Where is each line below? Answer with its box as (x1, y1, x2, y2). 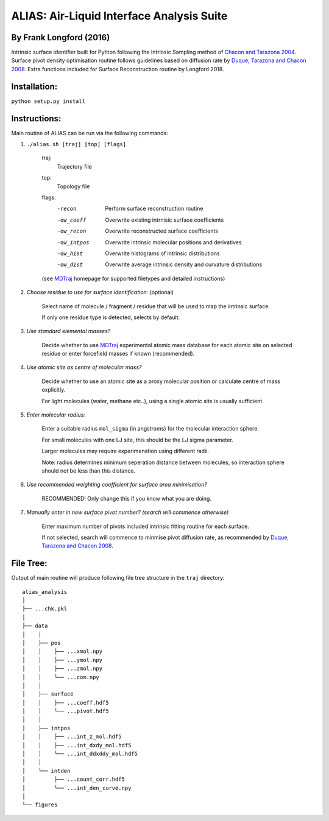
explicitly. (41, 386, 66, 393)
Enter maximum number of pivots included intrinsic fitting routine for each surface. (41, 523, 249, 530)
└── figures (22, 802, 58, 808)
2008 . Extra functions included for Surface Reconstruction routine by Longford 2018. (11, 65, 225, 72)
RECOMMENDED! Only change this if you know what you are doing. (41, 495, 211, 502)
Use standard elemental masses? (26, 328, 111, 335)
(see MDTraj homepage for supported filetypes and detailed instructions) (41, 275, 225, 282)
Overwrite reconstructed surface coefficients (105, 227, 219, 234)
